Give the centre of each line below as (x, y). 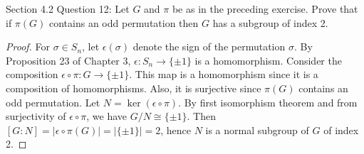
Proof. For (28, 46)
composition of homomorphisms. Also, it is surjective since (134, 88)
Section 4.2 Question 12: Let (68, 9)
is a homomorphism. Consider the (268, 60)
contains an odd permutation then (124, 22)
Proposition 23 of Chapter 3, (68, 60)
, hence (176, 130)
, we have (107, 116)
